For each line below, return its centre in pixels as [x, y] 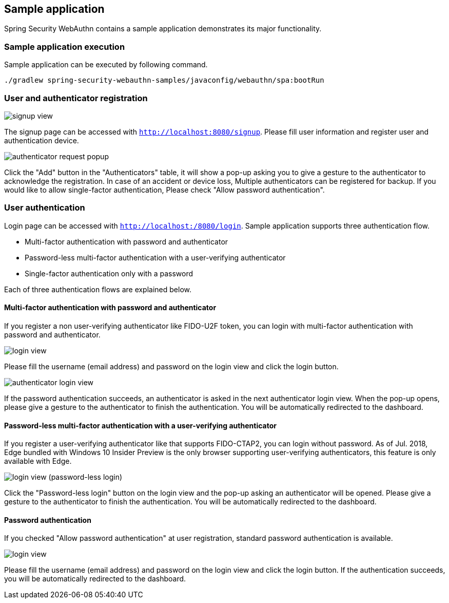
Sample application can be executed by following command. [106, 65]
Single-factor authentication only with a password [109, 273]
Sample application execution [65, 46]
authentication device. [42, 140]
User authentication [45, 208]
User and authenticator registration [76, 98]
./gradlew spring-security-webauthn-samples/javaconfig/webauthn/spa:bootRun [164, 80]
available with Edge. [38, 461]
